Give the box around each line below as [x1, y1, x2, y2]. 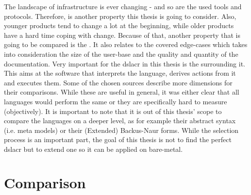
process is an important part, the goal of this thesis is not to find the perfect [4, 134, 232, 145]
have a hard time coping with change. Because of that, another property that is [4, 30, 241, 40]
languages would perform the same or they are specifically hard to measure [4, 96, 227, 106]
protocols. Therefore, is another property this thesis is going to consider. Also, [4, 11, 236, 21]
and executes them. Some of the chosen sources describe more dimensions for [4, 77, 233, 87]
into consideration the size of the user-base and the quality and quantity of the [4, 49, 238, 59]
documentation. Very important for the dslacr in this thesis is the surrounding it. [4, 58, 245, 68]
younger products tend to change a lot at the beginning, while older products [4, 20, 234, 31]
